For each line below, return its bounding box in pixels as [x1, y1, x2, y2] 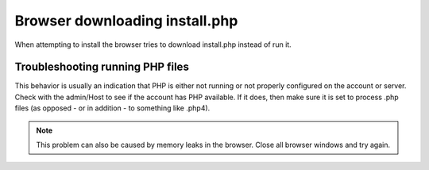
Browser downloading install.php [14, 12, 238, 29]
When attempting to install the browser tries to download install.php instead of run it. [14, 40, 292, 49]
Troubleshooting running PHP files [14, 60, 190, 74]
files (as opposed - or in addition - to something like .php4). [14, 103, 211, 113]
